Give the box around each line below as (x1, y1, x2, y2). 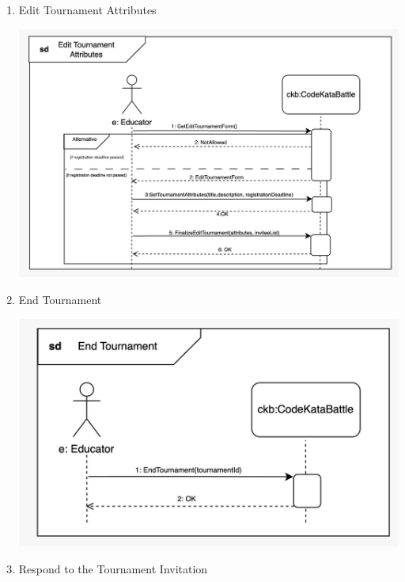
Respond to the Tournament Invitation (18, 561, 208, 577)
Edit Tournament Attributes (18, 2, 157, 17)
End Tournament (18, 291, 102, 307)
